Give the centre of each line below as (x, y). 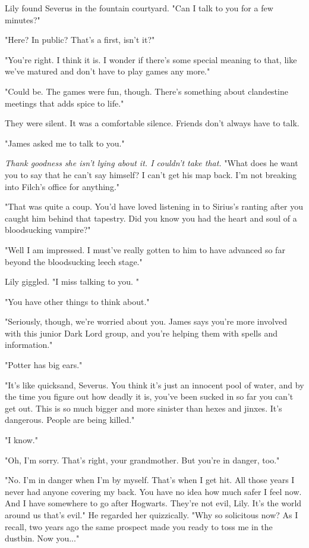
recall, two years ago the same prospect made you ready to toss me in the (139, 526)
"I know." (21, 440)
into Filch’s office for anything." (62, 186)
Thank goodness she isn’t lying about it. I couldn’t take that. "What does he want (152, 163)
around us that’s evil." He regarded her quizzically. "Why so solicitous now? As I (152, 515)
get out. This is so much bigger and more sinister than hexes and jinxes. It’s (144, 408)
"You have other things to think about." (77, 301)
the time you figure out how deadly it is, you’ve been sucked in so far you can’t (149, 396)
